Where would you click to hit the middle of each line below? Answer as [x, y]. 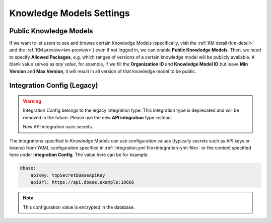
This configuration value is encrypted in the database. [79, 207]
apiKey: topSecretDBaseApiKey [68, 175]
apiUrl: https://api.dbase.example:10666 [82, 182]
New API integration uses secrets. [58, 127]
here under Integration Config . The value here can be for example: [79, 155]
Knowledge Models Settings [70, 13]
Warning [32, 101]
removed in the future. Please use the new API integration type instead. [97, 117]
